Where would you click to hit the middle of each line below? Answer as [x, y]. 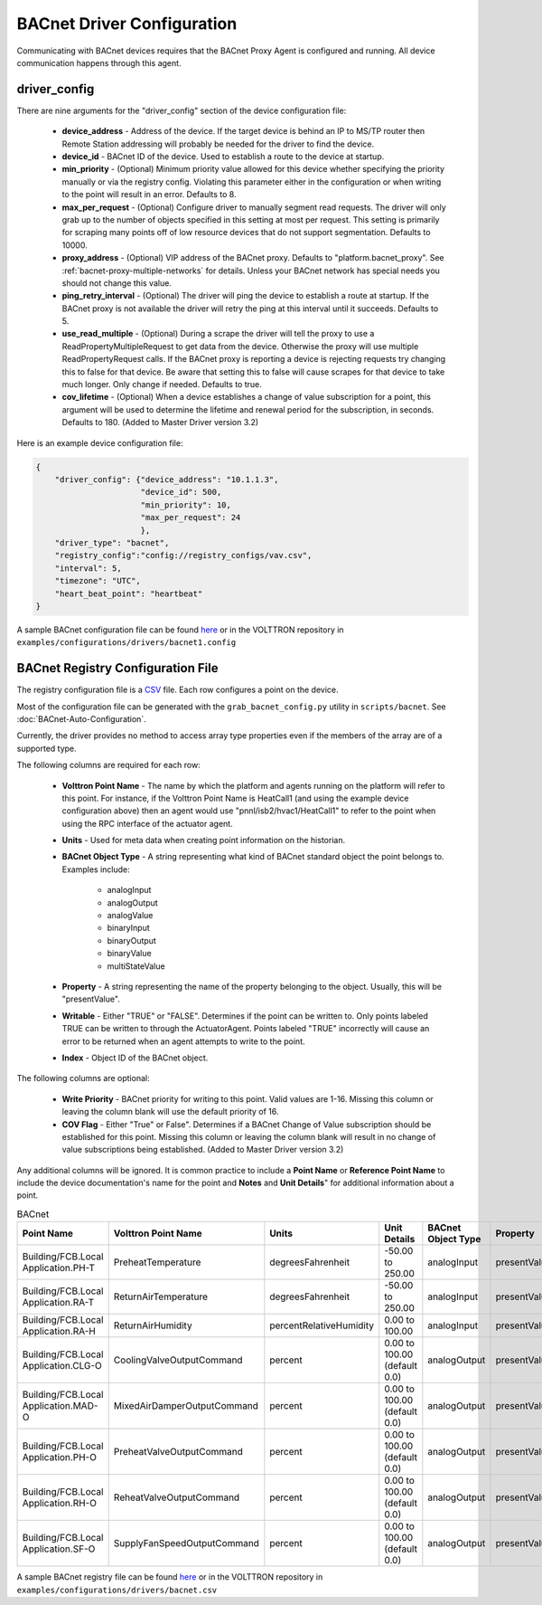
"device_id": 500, [181, 492]
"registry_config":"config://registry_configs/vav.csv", [183, 556]
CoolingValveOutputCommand [178, 1360]
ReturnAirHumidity [153, 1325]
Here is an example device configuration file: [100, 442]
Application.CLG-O [62, 1366]
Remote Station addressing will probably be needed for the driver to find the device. [218, 144]
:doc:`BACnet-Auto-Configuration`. [81, 718]
